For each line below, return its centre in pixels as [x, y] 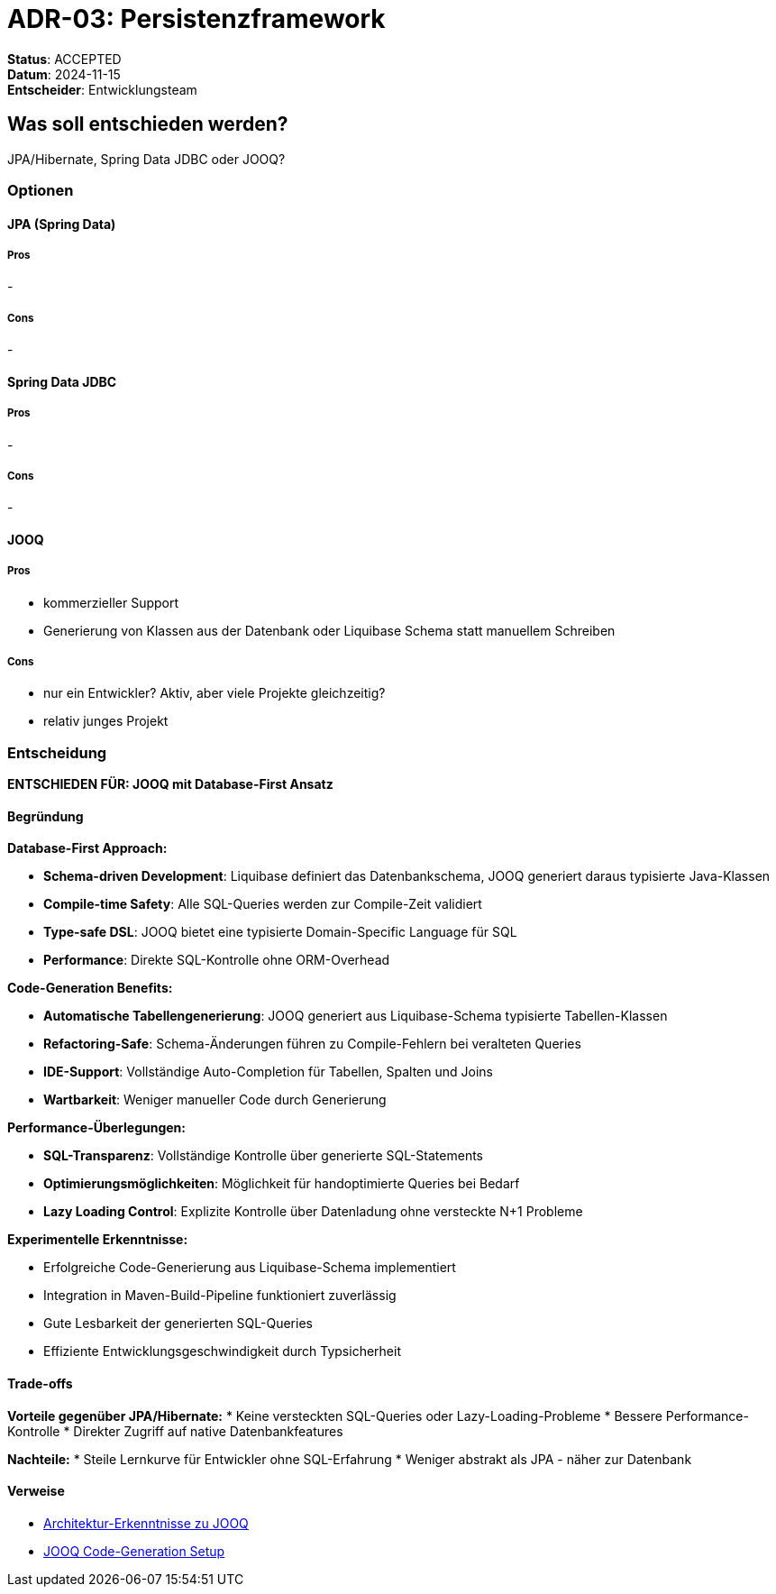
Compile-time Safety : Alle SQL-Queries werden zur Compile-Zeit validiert [263, 904]
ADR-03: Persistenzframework [196, 19]
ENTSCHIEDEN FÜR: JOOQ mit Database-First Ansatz [170, 784]
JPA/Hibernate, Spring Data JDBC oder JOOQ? [146, 159]
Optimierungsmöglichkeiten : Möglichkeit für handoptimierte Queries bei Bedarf [282, 1184]
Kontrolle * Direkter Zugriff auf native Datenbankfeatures [175, 1431]
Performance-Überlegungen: [96, 1128]
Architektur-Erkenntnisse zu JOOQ [146, 1523]
